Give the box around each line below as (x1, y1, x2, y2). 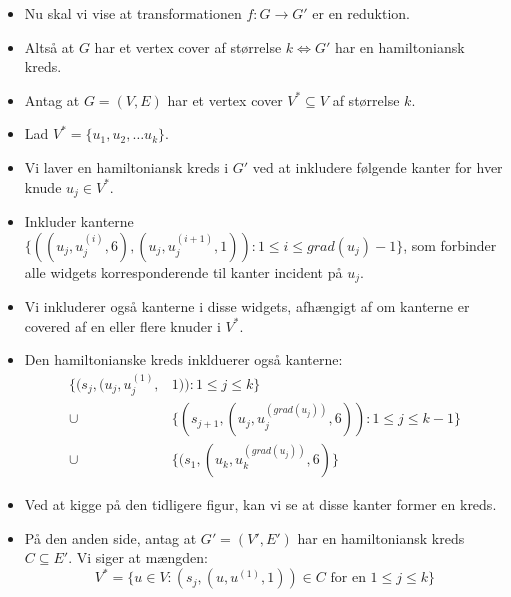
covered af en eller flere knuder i (24, 315, 221, 336)
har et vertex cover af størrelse (94, 36, 282, 57)
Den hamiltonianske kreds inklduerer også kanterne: (24, 349, 343, 370)
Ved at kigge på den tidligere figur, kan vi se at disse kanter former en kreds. (24, 494, 497, 515)
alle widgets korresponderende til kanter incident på (24, 261, 343, 282)
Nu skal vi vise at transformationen (24, 3, 242, 23)
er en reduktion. (312, 3, 410, 23)
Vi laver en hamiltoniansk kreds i (24, 156, 229, 177)
